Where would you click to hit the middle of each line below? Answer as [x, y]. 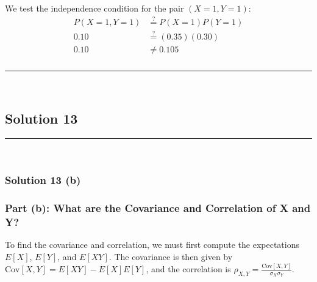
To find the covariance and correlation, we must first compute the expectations [152, 245]
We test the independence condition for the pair [94, 8]
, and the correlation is [188, 268]
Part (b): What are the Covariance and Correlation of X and [158, 208]
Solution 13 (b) [43, 180]
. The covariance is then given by [171, 257]
